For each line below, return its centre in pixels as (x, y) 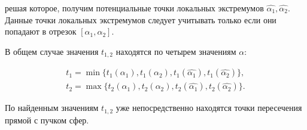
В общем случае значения (52, 51)
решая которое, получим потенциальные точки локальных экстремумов (134, 8)
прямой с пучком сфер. (47, 120)
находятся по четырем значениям (176, 51)
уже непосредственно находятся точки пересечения (209, 108)
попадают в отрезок (41, 31)
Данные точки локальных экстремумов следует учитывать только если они (141, 19)
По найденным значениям (52, 108)
